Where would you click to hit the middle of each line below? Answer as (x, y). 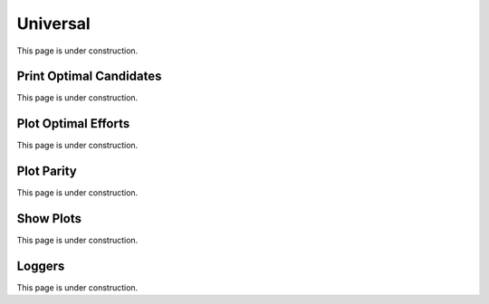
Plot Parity (47, 171)
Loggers (41, 266)
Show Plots (49, 218)
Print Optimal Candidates (89, 76)
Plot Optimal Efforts (73, 123)
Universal (53, 24)
